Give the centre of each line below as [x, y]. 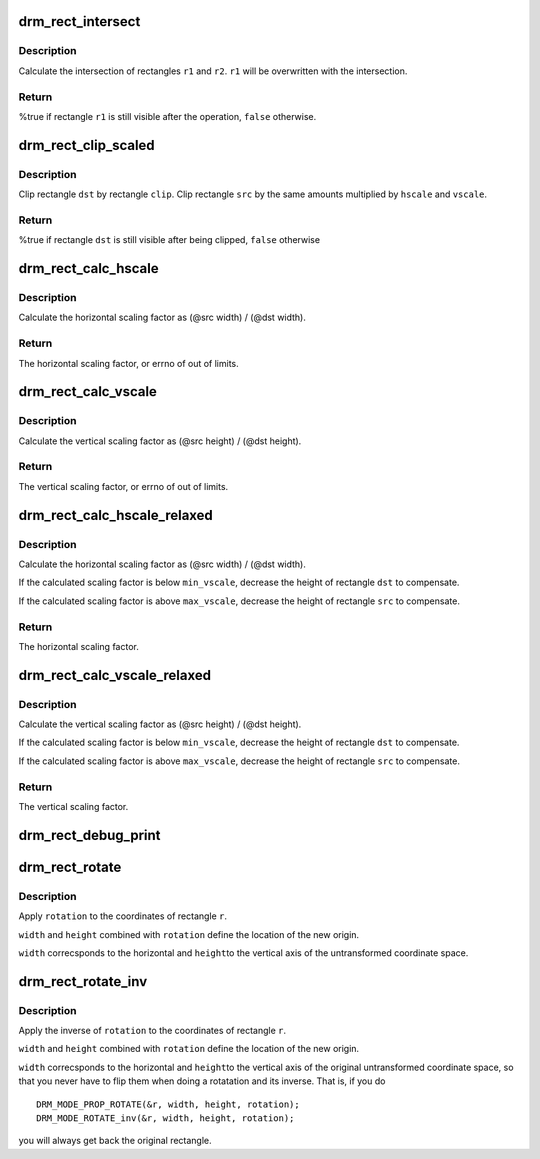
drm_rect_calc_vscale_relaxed [115, 675]
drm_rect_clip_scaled [86, 145]
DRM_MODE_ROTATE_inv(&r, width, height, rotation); [165, 1118]
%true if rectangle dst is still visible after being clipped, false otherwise [169, 240]
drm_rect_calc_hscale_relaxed [116, 515]
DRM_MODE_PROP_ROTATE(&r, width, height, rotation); [168, 1104]
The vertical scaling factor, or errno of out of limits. [123, 486]
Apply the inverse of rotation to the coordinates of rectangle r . [152, 1031]
